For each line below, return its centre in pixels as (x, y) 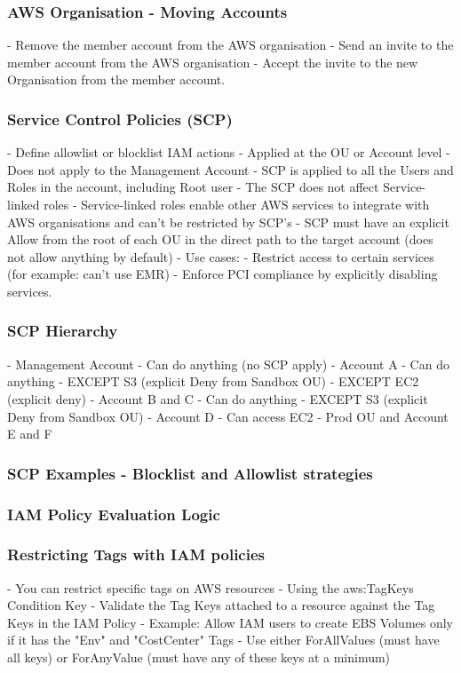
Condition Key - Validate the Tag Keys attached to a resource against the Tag (221, 605)
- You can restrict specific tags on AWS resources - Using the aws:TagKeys (211, 587)
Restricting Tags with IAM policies (136, 554)
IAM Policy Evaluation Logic (114, 514)
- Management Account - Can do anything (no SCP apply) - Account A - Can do (228, 364)
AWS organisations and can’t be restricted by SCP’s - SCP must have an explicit (228, 222)
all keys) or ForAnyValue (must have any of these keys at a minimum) (199, 657)
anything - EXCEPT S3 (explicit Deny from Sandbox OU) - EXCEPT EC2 (213, 381)
